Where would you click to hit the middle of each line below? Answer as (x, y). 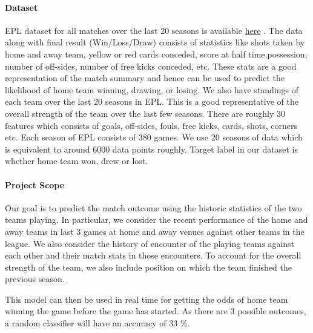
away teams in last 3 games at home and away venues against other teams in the (155, 231)
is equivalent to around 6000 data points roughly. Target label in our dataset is (151, 149)
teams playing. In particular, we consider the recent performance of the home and (156, 219)
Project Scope (35, 184)
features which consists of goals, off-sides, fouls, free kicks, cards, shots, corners (151, 125)
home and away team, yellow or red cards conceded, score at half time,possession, (156, 54)
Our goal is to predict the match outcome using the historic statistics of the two (153, 207)
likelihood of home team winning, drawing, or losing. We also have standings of (152, 89)
